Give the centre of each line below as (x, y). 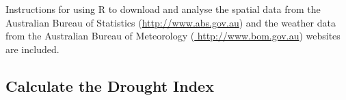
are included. (32, 49)
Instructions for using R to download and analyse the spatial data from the (163, 9)
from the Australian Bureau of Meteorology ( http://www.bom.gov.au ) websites (173, 36)
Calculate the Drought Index (110, 85)
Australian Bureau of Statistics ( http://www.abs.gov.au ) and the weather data (171, 22)
